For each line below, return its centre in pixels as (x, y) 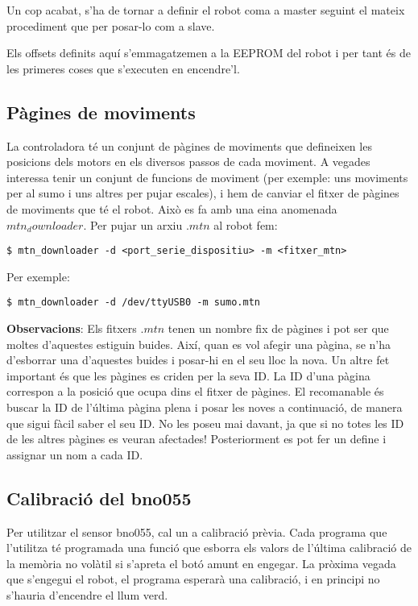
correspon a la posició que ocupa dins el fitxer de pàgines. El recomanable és (195, 391)
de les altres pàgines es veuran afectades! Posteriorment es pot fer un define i (197, 439)
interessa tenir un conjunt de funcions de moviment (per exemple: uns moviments (207, 177)
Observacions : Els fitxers (72, 328)
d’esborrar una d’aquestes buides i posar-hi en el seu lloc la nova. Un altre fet (198, 360)
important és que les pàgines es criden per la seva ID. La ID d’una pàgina (188, 375)
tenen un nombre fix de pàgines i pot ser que (278, 328)
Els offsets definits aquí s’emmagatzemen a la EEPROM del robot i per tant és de (209, 53)
